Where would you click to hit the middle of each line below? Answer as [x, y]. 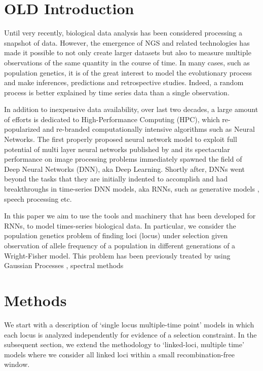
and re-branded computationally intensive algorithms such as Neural [148, 129]
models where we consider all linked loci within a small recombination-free [119, 354]
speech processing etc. [38, 198]
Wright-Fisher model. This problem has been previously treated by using [117, 255]
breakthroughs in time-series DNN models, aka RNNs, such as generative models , [132, 189]
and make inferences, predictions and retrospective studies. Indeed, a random [124, 82]
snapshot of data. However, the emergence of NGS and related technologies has [127, 42]
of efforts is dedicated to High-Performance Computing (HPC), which [112, 119]
